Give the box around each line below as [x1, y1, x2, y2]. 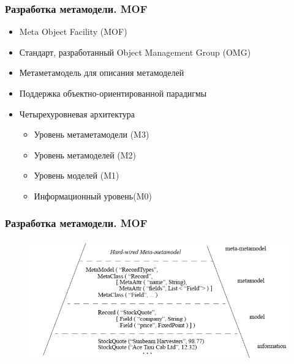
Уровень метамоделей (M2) [34, 148, 137, 161]
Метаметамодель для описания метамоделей [19, 66, 184, 79]
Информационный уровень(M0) [34, 189, 152, 202]
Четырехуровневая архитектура [19, 107, 135, 120]
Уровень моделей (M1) [34, 169, 119, 182]
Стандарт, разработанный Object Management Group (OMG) [19, 45, 251, 58]
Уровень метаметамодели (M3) [34, 128, 149, 141]
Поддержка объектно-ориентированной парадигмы [19, 87, 207, 99]
